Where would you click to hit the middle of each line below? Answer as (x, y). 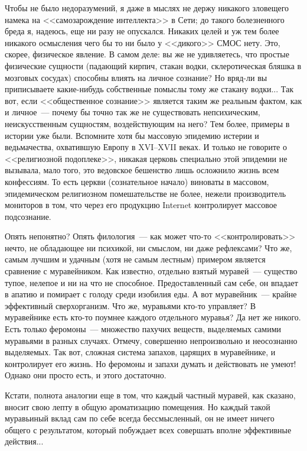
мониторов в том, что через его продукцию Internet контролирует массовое (141, 205)
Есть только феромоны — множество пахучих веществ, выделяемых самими (143, 329)
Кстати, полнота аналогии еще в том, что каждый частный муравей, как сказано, (150, 395)
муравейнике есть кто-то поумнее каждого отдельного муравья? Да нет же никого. (153, 317)
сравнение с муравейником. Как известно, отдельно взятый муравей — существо (151, 271)
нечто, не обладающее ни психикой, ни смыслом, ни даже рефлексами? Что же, (148, 247)
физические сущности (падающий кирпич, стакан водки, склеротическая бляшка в (153, 65)
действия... (24, 441)
